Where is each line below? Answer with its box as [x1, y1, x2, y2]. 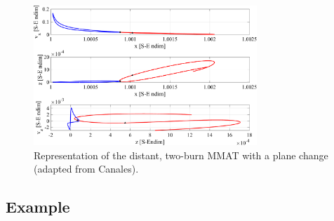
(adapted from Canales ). [34, 161, 139, 176]
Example [6, 196, 70, 217]
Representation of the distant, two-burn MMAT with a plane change [34, 147, 328, 162]
